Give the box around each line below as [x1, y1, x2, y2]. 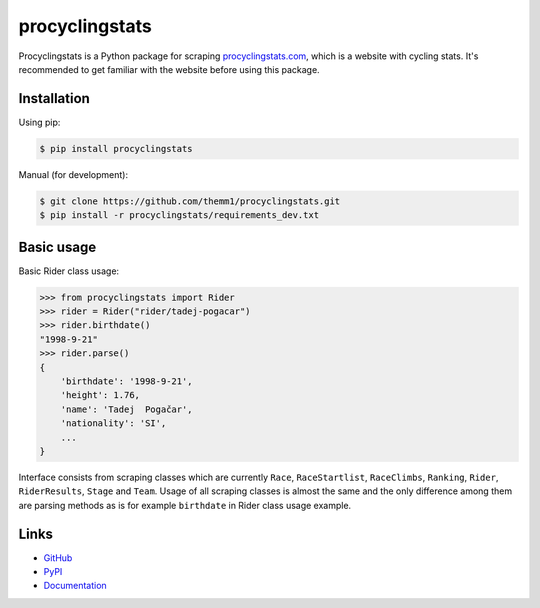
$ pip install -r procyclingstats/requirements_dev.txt [39, 210, 320, 221]
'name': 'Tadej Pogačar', [60, 403, 194, 415]
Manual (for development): [18, 168, 129, 180]
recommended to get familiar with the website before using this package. [18, 63, 320, 75]
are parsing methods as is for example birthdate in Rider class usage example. [18, 499, 352, 511]
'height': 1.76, [60, 390, 140, 401]
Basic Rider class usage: [18, 265, 120, 277]
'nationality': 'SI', [60, 418, 167, 429]
